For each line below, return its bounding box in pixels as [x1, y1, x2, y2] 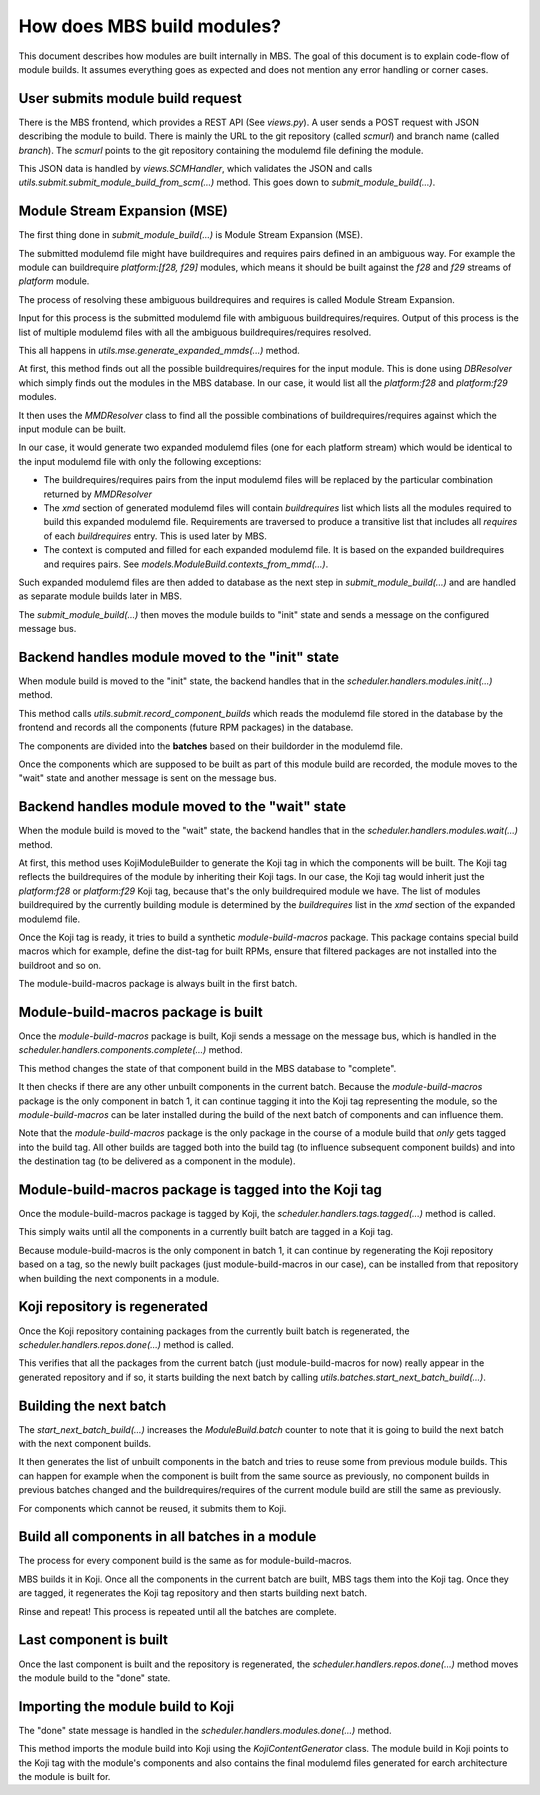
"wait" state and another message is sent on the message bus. [18, 772, 277, 784]
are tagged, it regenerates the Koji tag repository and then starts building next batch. [18, 1587, 368, 1599]
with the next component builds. [18, 1438, 152, 1450]
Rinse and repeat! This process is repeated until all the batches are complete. [18, 1605, 337, 1617]
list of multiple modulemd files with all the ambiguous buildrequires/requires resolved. [18, 326, 372, 338]
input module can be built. [18, 423, 127, 435]
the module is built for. [18, 1771, 111, 1783]
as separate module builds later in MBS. [18, 590, 183, 602]
